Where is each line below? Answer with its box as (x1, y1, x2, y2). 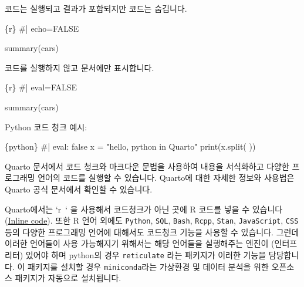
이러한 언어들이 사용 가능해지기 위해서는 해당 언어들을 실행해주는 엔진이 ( (5, 237, 275, 249)
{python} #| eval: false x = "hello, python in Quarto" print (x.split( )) (5, 140, 256, 153)
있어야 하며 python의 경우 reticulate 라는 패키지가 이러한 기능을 (25, 248, 266, 261)
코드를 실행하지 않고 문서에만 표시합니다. (5, 61, 154, 73)
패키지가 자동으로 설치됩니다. (15, 272, 121, 284)
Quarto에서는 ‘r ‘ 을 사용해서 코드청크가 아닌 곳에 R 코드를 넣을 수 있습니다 (5, 202, 283, 215)
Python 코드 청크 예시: (5, 120, 87, 133)
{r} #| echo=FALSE (5, 22, 79, 34)
